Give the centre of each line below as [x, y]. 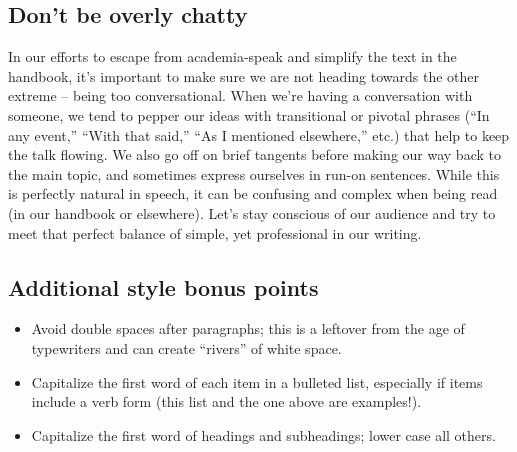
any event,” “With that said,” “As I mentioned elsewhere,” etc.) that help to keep [259, 134]
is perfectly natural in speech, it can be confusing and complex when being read [253, 193]
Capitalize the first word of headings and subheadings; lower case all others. [263, 434]
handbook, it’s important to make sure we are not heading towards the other [243, 75]
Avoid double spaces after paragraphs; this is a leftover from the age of [248, 328]
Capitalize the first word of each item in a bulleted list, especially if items [257, 381]
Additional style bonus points [163, 286]
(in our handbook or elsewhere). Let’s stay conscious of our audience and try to [252, 212]
